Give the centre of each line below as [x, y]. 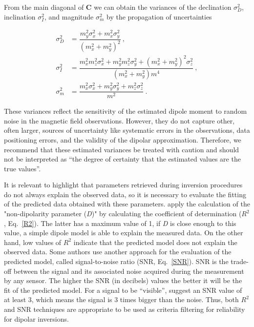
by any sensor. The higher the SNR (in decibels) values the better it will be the [123, 280]
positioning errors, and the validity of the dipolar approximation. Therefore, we [123, 139]
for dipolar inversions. [36, 318]
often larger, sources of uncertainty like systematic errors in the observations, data [127, 130]
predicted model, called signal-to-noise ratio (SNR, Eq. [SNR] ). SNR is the [116, 261]
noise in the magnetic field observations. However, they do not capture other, [119, 120]
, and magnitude [69, 16]
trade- [240, 261]
